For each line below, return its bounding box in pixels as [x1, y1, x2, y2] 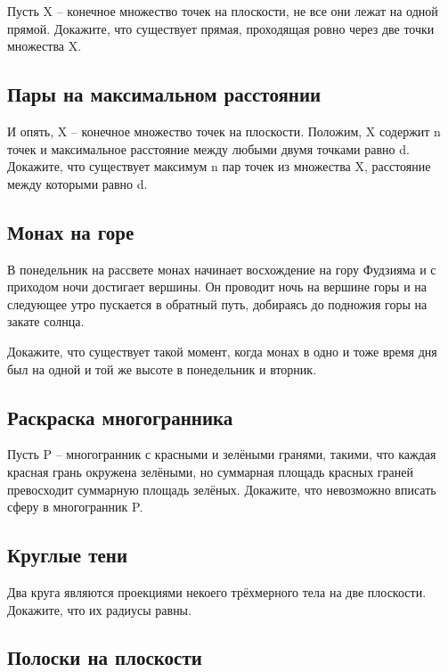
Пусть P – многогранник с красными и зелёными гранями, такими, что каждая [7, 445, 436, 463]
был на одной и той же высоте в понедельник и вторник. [7, 359, 317, 378]
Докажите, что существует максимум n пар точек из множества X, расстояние [7, 157, 431, 176]
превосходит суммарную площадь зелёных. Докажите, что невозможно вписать [7, 479, 436, 498]
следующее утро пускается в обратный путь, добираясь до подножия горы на [7, 294, 428, 313]
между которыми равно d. [7, 174, 148, 193]
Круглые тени [7, 541, 127, 569]
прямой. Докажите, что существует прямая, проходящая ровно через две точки [7, 19, 435, 37]
